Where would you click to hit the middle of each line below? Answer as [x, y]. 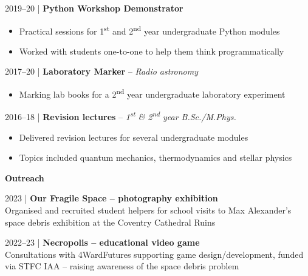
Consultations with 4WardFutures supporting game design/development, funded [154, 254]
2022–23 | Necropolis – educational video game [102, 242]
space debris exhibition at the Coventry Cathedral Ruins [110, 222]
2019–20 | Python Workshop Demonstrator [94, 8]
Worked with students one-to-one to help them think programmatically [152, 51]
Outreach [25, 177]
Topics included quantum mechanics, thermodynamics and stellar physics [156, 157]
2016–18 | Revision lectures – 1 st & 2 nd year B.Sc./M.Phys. [121, 116]
